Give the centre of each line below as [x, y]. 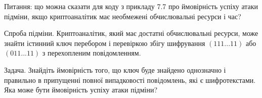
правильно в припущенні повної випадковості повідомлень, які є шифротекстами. [130, 80]
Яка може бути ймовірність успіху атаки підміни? [81, 90]
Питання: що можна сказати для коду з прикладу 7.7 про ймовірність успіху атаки [131, 6]
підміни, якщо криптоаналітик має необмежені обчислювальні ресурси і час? [123, 16]
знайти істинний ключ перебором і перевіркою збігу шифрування [105, 43]
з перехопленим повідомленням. [92, 53]
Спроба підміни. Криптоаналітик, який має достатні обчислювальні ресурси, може [131, 33]
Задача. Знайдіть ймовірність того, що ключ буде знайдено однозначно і [115, 69]
